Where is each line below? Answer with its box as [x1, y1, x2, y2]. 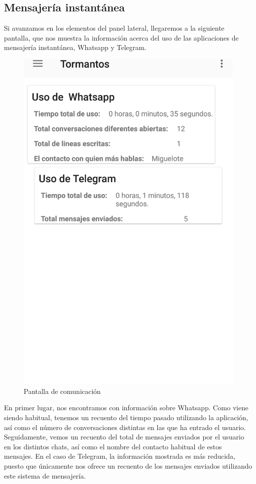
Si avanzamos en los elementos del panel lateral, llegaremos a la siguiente [4, 23, 224, 33]
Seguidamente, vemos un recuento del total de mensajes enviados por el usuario [4, 432, 244, 442]
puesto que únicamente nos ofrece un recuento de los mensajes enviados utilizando [4, 460, 252, 471]
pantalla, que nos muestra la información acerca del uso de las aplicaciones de [4, 32, 239, 43]
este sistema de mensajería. [4, 470, 86, 481]
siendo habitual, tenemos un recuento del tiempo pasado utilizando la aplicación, [4, 412, 248, 422]
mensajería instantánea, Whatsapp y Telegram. [4, 42, 146, 52]
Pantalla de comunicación [24, 386, 101, 396]
